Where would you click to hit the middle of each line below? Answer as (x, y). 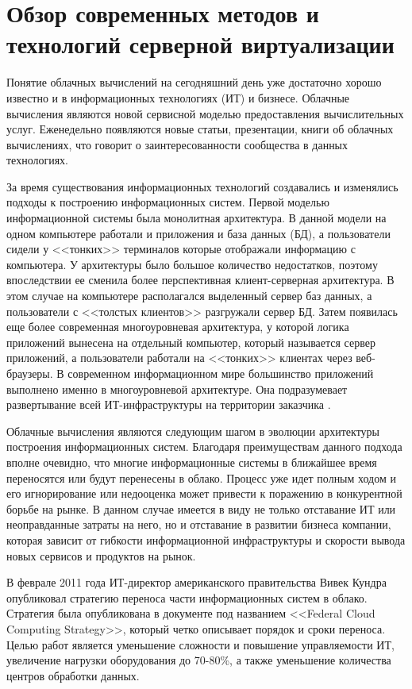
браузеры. (30, 373)
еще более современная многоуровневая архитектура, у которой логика (178, 327)
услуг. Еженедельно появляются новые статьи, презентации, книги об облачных (200, 129)
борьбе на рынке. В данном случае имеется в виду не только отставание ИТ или (201, 508)
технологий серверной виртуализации (200, 44)
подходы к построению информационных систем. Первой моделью (168, 202)
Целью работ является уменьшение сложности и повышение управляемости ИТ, (200, 644)
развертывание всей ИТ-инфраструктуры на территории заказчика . (169, 404)
